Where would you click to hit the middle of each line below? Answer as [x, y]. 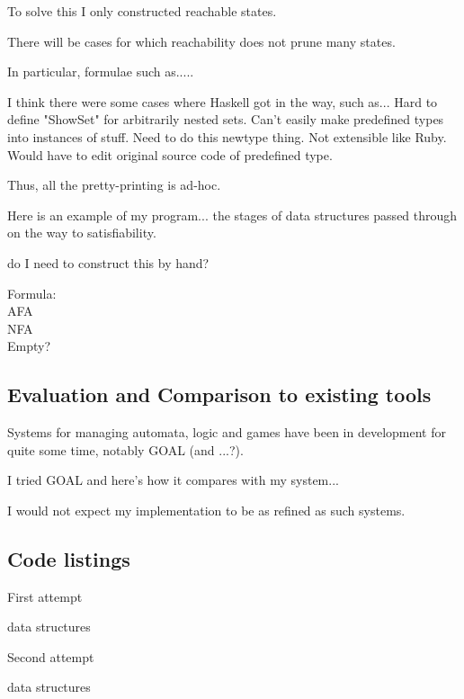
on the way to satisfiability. [82, 233]
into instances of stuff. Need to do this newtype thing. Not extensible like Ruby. [227, 136]
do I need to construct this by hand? [108, 262]
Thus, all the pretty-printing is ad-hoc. [114, 185]
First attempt [45, 596]
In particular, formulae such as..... [101, 72]
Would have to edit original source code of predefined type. [170, 154]
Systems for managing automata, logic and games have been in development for [227, 432]
